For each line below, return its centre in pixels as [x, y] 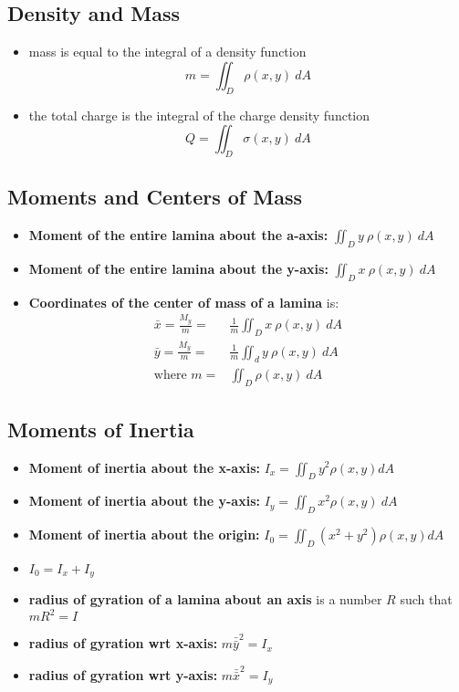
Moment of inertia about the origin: [144, 535]
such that [426, 599]
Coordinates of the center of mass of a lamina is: [184, 302]
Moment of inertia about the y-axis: [144, 501]
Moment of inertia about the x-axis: [144, 467]
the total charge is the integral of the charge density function [199, 115]
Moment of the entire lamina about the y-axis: [178, 268]
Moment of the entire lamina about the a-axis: [178, 235]
